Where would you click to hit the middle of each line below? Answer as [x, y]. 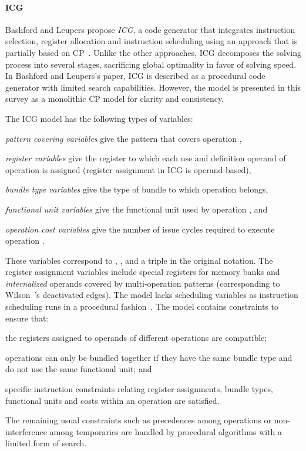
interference [26, 431]
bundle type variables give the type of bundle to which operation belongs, [137, 189]
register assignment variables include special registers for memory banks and [143, 272]
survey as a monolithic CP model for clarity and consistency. [115, 99]
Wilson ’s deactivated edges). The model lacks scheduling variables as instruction [152, 295]
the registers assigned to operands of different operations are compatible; [136, 338]
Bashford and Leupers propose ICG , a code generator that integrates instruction [150, 29]
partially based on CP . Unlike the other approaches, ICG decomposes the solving [154, 52]
